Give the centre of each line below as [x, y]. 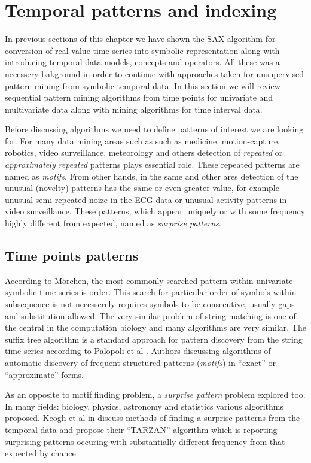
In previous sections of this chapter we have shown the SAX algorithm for [140, 39]
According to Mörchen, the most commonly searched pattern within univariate [149, 280]
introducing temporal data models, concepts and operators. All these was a [142, 62]
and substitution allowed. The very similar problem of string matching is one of [150, 315]
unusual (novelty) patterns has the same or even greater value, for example [142, 188]
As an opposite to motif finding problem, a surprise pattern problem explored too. [155, 394]
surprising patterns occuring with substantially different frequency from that [145, 441]
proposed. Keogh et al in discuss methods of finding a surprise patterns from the [153, 418]
